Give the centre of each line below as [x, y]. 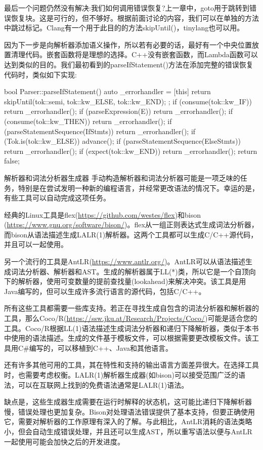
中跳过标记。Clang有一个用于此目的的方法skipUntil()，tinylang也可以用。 [124, 28]
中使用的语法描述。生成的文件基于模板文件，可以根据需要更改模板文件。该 [128, 338]
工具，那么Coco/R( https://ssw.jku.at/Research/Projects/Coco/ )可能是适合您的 [131, 318]
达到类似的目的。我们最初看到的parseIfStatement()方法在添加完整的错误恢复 [129, 64]
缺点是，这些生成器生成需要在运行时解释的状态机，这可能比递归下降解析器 [128, 402]
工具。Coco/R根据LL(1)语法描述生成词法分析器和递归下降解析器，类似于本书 [131, 328]
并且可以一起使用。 [36, 244]
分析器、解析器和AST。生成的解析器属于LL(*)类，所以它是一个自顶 [137, 271]
